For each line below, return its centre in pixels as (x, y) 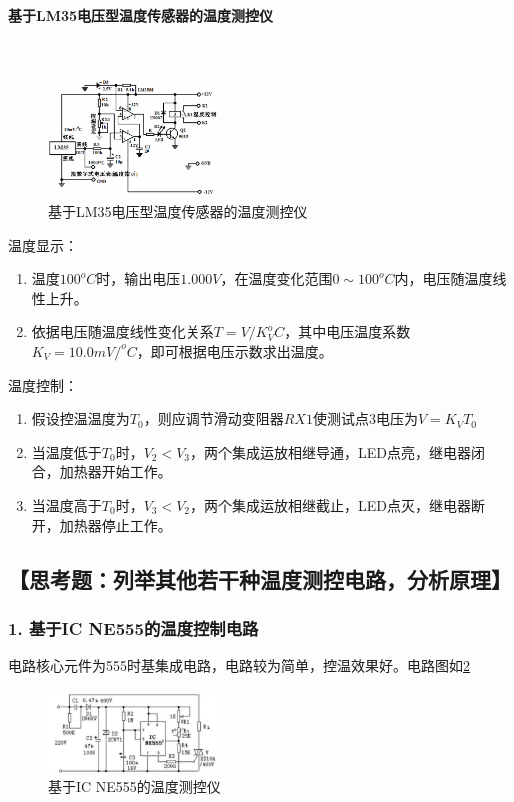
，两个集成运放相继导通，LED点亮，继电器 (331, 451)
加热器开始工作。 (115, 471)
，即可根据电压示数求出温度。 (234, 350)
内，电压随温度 (443, 278)
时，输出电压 (138, 278)
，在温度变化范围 (276, 278)
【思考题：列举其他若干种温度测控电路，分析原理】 (260, 578)
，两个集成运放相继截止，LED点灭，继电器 (331, 504)
